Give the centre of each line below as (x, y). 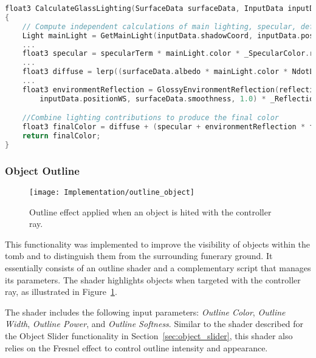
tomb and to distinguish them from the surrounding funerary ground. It (139, 256)
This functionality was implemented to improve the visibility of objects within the (158, 244)
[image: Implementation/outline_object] (112, 192)
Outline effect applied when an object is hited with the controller (150, 211)
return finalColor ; (61, 136)
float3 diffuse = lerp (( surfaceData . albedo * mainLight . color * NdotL (168, 72)
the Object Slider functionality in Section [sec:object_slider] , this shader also (149, 336)
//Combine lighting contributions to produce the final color (151, 118)
